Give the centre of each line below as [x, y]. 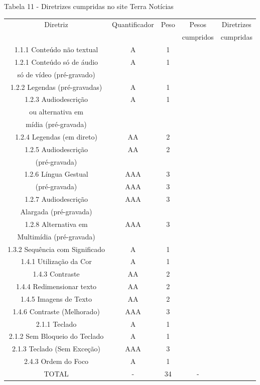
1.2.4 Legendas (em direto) [56, 136]
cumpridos [198, 37]
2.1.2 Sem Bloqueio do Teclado [56, 336]
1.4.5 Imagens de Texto [56, 298]
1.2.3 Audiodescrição [56, 99]
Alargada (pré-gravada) [56, 211]
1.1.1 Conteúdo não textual [56, 49]
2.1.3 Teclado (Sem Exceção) [56, 349]
